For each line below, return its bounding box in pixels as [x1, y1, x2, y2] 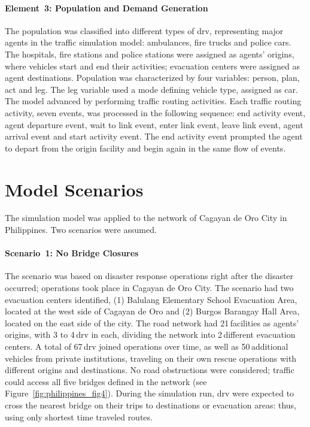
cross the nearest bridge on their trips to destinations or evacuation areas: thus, [5, 398, 296, 411]
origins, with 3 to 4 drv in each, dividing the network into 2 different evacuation [5, 328, 296, 341]
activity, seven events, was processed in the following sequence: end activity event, [5, 106, 306, 119]
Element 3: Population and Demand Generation [5, 1, 208, 14]
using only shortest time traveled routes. [5, 410, 153, 423]
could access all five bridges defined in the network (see [5, 375, 207, 387]
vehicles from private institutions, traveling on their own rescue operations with [5, 352, 297, 364]
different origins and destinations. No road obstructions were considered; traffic [5, 364, 294, 376]
